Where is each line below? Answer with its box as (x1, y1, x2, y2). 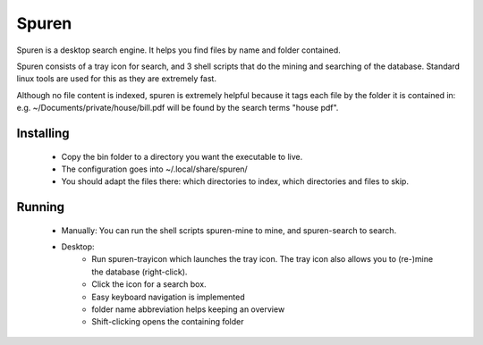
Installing (16, 125, 71, 140)
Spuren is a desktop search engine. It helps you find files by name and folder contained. (16, 45, 342, 55)
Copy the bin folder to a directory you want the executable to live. (61, 151, 303, 162)
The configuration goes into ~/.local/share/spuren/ (61, 164, 248, 174)
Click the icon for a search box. (91, 279, 207, 290)
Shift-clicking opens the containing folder (91, 316, 245, 327)
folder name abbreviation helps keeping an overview (91, 304, 285, 315)
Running (16, 199, 65, 215)
